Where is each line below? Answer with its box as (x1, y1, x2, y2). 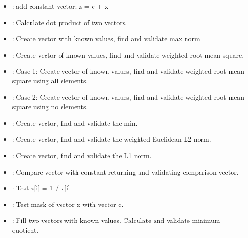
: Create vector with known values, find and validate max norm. (12, 33, 202, 44)
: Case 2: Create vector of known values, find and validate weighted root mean (12, 92, 245, 102)
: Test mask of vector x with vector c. (12, 199, 124, 209)
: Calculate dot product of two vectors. (12, 17, 127, 27)
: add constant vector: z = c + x (12, 1, 108, 11)
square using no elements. (12, 101, 88, 111)
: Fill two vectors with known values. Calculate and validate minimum (12, 215, 220, 225)
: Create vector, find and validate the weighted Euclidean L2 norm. (12, 134, 211, 144)
